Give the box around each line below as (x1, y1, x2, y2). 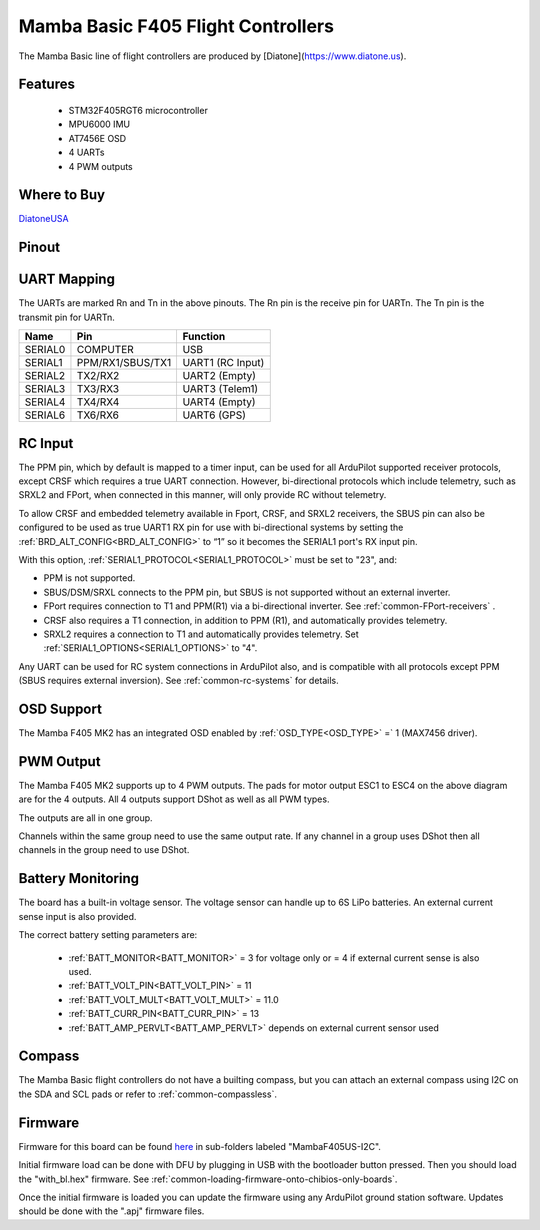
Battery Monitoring (18, 870, 140, 887)
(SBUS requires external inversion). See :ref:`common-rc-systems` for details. (18, 675, 339, 687)
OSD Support (18, 700, 102, 717)
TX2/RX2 (76, 369, 120, 383)
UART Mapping (18, 271, 115, 288)
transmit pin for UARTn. (18, 311, 115, 323)
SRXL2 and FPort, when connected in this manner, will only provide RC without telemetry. (18, 489, 387, 501)
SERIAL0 (24, 343, 66, 357)
